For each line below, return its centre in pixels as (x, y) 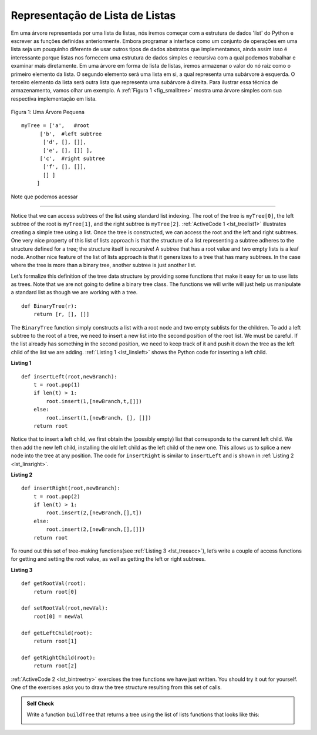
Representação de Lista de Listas (93, 15)
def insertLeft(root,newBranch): (69, 376)
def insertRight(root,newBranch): (71, 488)
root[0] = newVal (58, 616)
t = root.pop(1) (57, 385)
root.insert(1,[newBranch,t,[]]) (94, 401)
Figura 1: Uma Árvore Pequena (48, 112)
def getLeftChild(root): (57, 633)
